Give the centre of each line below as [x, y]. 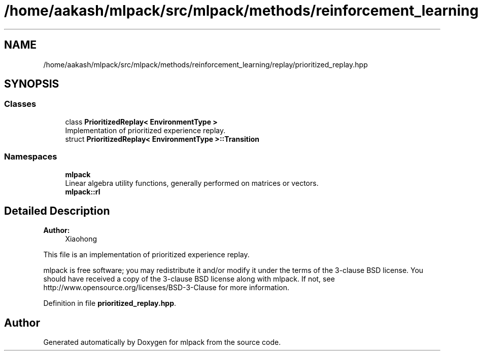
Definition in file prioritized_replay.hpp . [110, 303]
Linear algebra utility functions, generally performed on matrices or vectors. [192, 183]
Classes [20, 104]
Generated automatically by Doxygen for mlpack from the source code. [162, 342]
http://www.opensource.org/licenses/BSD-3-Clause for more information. [166, 288]
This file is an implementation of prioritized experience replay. [146, 255]
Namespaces [31, 157]
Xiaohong [81, 239]
